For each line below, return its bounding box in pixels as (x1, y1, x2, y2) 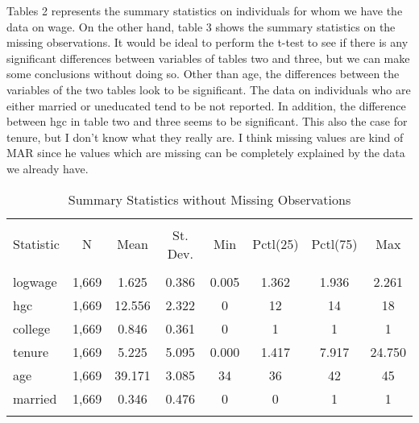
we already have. (6, 160, 89, 176)
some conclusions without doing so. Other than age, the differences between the (6, 65, 400, 82)
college (13, 318, 51, 338)
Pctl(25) (252, 234, 299, 254)
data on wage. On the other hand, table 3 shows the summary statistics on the (6, 18, 396, 35)
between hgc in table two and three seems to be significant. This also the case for (6, 113, 408, 130)
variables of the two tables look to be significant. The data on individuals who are (6, 81, 411, 97)
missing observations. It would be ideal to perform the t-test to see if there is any (6, 34, 409, 51)
